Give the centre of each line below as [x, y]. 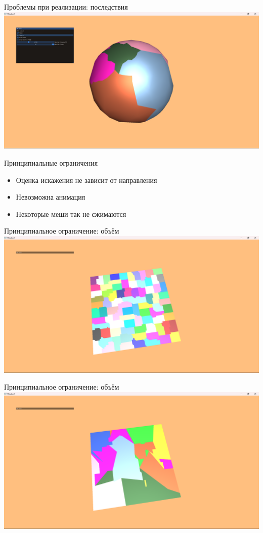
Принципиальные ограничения [51, 162]
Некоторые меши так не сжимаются [71, 214]
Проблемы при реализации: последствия [66, 7]
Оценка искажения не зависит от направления [86, 180]
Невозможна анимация [51, 197]
